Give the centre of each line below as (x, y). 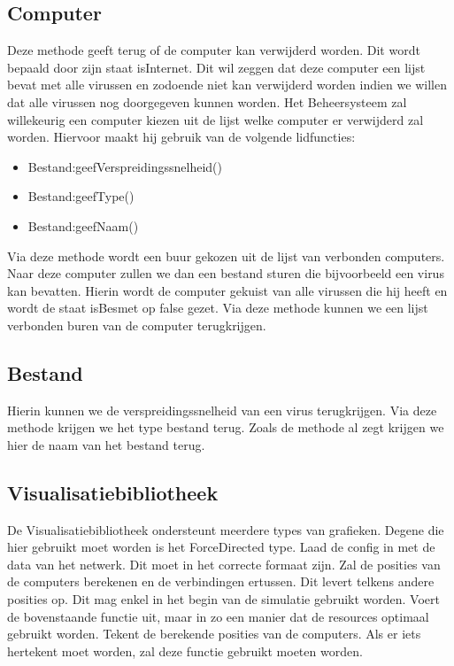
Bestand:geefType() (81, 196)
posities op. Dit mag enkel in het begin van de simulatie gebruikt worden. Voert (223, 599)
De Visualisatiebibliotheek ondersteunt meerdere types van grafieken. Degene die (226, 529)
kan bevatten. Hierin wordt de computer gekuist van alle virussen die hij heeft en (227, 290)
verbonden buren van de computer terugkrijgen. (137, 325)
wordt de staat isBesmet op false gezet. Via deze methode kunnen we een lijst (218, 308)
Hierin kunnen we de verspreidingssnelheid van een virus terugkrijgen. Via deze (222, 410)
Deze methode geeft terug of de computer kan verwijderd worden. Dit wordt (214, 50)
